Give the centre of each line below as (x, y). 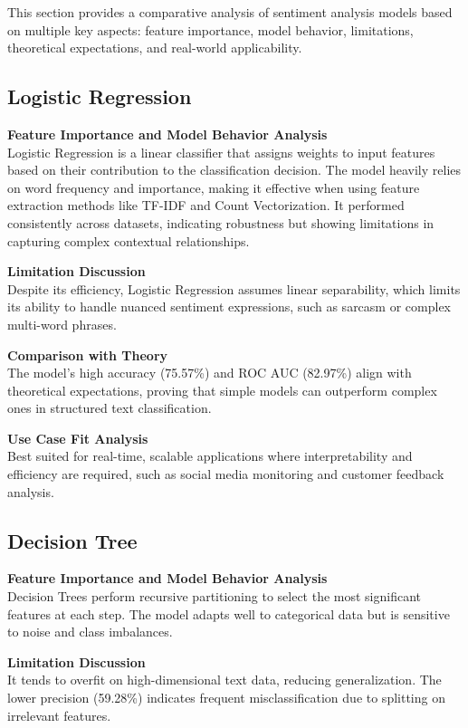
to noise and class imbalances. (90, 632)
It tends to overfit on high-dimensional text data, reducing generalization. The (224, 680)
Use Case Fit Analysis (78, 438)
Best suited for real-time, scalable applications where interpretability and (210, 456)
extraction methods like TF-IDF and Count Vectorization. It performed (206, 205)
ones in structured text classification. (110, 408)
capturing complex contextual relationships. (129, 240)
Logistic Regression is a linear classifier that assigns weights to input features (221, 152)
